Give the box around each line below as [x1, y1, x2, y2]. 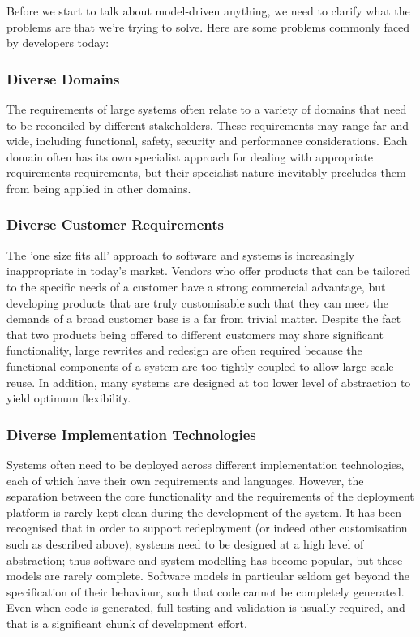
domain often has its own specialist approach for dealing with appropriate [6, 148, 374, 165]
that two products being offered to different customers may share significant [6, 325, 384, 342]
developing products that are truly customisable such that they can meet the [6, 294, 388, 311]
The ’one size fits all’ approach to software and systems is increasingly [6, 246, 355, 263]
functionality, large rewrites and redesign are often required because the [6, 342, 362, 359]
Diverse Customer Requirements [6, 214, 224, 235]
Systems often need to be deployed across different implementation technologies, [6, 455, 405, 472]
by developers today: [6, 34, 109, 51]
